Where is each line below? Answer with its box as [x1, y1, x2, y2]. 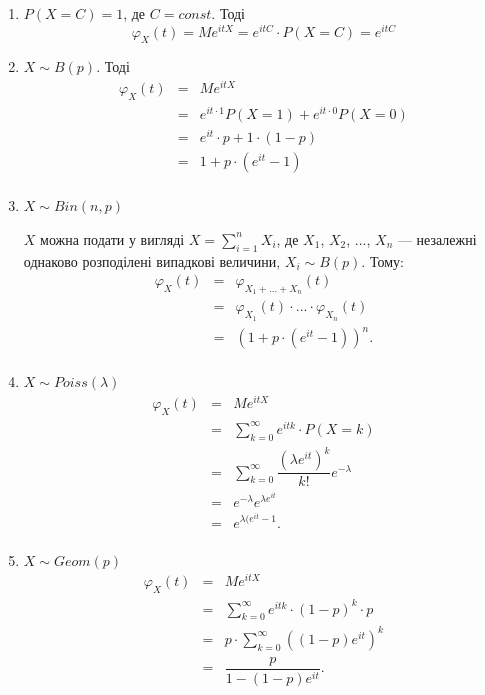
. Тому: [361, 250, 404, 271]
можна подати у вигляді [40, 228, 185, 249]
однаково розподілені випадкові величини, [23, 250, 281, 271]
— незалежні [397, 228, 477, 249]
